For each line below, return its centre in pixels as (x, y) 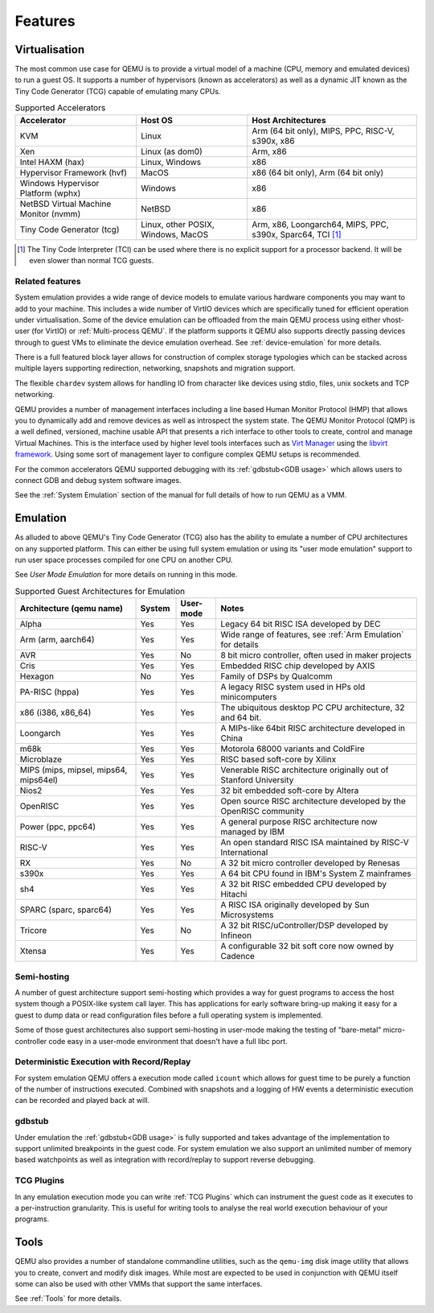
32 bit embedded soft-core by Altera (290, 791)
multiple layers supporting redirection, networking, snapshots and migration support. (156, 368)
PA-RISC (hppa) (49, 692)
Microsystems (247, 915)
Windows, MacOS (175, 234)
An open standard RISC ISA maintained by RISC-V (315, 843)
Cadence (237, 956)
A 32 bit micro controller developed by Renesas (311, 863)
